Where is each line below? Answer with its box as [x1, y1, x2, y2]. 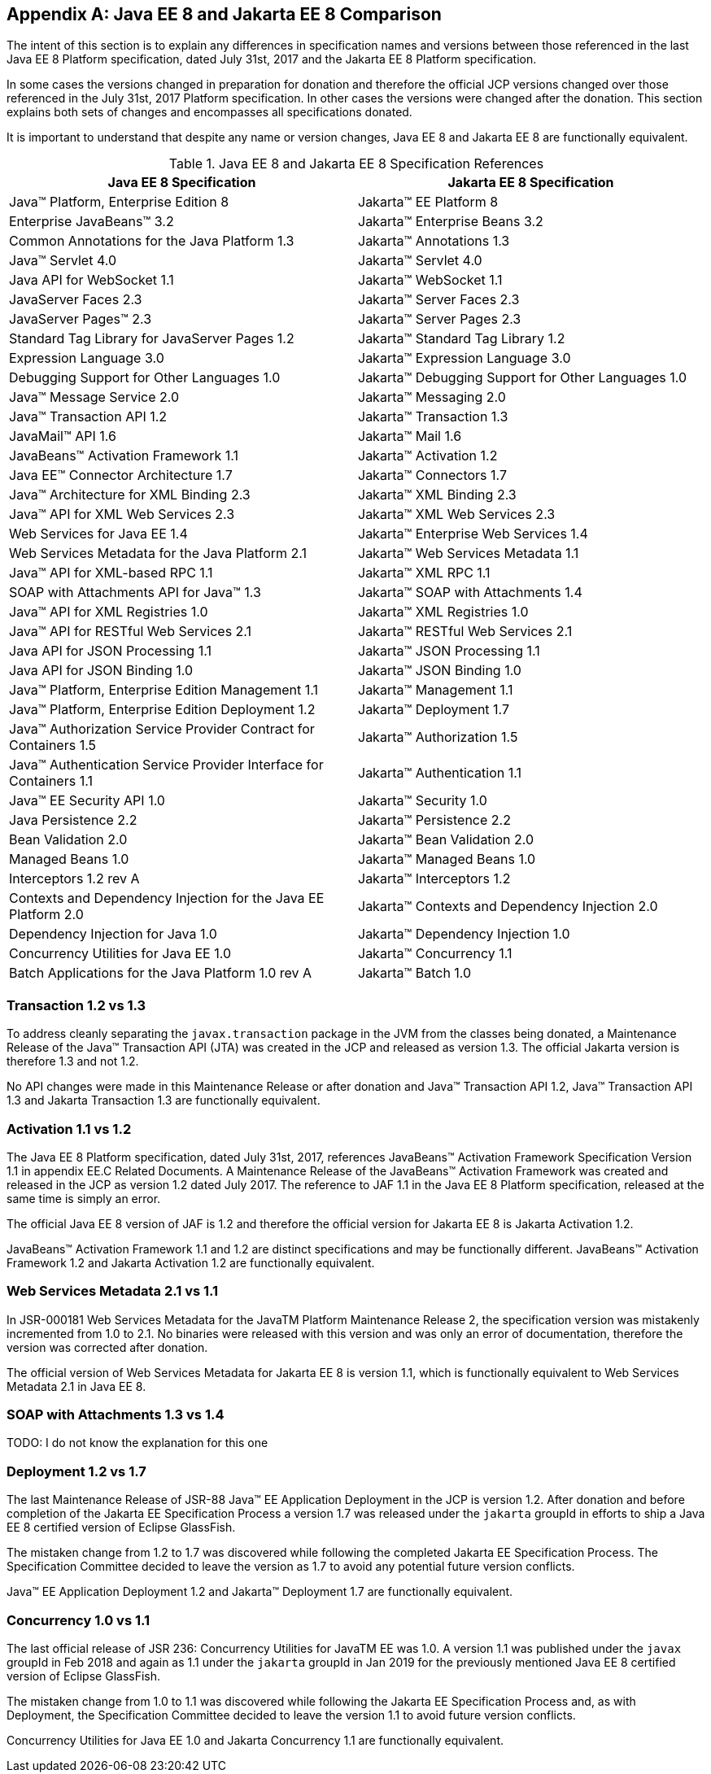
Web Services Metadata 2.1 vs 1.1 [7, 1283, 219, 1300]
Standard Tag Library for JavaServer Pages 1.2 [9, 330, 294, 347]
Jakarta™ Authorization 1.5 [358, 729, 518, 746]
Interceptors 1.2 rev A [9, 870, 140, 887]
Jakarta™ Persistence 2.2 [358, 812, 511, 829]
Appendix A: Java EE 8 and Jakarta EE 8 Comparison [7, 4, 442, 24]
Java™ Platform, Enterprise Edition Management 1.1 [9, 682, 319, 699]
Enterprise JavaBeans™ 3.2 [9, 213, 174, 230]
